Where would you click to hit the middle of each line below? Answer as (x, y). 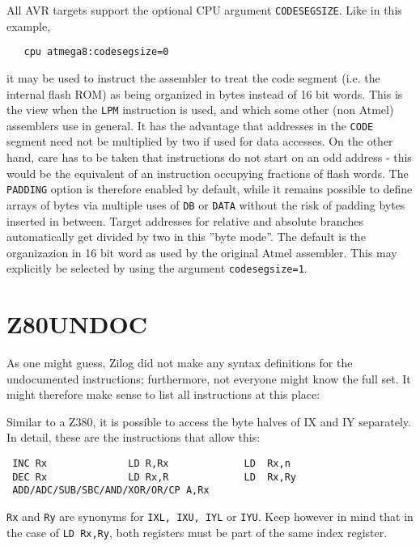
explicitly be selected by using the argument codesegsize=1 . (157, 268)
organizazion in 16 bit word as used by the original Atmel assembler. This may (202, 252)
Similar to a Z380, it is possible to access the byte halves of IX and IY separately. (209, 421)
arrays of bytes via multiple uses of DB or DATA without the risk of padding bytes (206, 204)
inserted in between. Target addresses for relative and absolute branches (185, 220)
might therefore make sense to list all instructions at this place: (163, 394)
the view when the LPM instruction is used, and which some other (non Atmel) (200, 110)
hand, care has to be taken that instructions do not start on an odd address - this (209, 157)
